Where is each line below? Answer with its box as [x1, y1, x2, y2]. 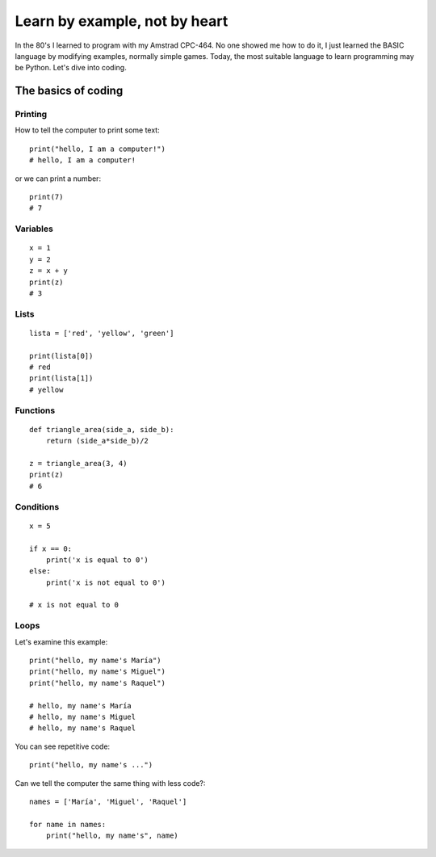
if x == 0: [29, 544, 73, 553]
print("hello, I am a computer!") [29, 144, 166, 153]
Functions [15, 405, 56, 416]
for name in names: [29, 820, 107, 829]
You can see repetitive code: [15, 741, 111, 751]
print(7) [29, 192, 64, 202]
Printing [15, 109, 48, 120]
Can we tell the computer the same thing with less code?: [15, 778, 206, 788]
